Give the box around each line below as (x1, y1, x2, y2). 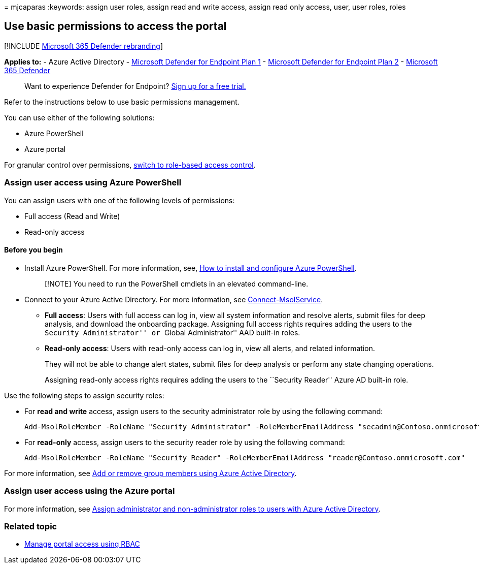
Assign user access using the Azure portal (4, 486, 175, 496)
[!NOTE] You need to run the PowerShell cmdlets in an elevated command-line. (45, 279, 309, 288)
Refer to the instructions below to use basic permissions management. (4, 97, 240, 106)
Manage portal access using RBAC (24, 540, 140, 549)
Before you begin (4, 245, 63, 255)
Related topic (4, 521, 57, 531)
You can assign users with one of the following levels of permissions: (4, 196, 235, 205)
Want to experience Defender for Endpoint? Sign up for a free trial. (24, 81, 246, 90)
